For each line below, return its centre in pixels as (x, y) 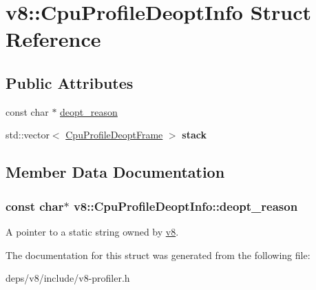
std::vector (28, 135)
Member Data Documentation (115, 172)
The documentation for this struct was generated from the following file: (158, 255)
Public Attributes (70, 82)
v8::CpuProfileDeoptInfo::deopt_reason (186, 206)
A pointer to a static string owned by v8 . (92, 231)
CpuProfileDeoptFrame (114, 135)
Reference (53, 39)
